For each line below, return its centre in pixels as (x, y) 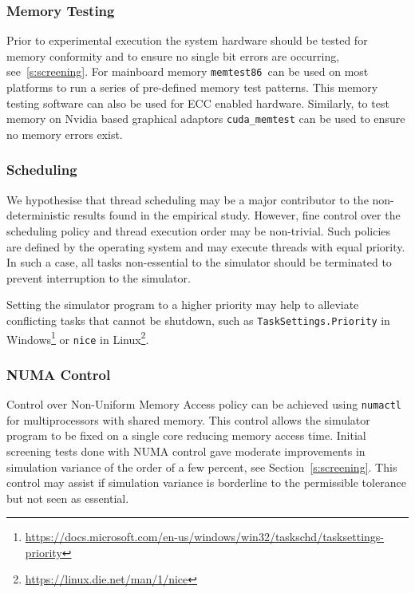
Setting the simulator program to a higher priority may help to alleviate (183, 304)
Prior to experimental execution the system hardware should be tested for (187, 40)
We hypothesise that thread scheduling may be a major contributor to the (188, 199)
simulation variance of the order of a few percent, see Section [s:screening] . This (202, 466)
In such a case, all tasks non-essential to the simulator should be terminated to (199, 262)
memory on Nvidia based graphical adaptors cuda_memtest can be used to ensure (206, 119)
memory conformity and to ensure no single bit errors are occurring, (173, 55)
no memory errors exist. (65, 134)
